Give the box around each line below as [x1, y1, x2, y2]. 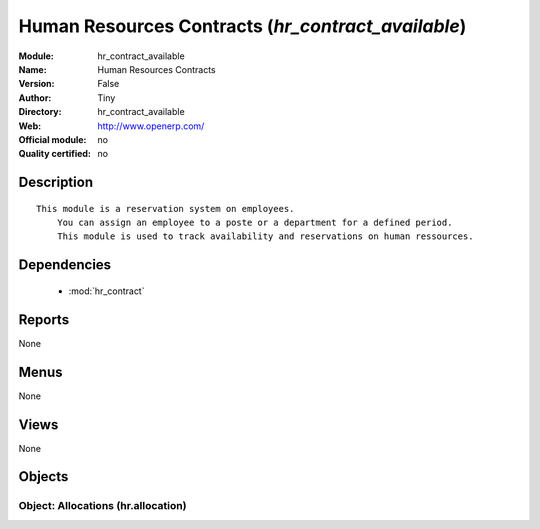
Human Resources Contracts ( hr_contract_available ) [18, 15, 467, 37]
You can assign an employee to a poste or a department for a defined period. [56, 217, 453, 229]
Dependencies [18, 256, 112, 274]
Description [18, 174, 94, 191]
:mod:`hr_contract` [68, 285, 145, 297]
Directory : [18, 106, 62, 118]
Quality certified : [18, 148, 92, 160]
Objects [18, 468, 69, 485]
